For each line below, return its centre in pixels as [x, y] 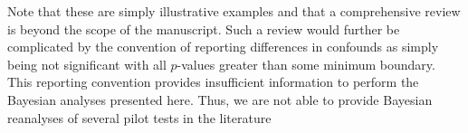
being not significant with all [87, 64]
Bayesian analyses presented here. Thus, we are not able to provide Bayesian [220, 99]
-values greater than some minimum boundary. [306, 64]
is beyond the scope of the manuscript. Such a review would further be [204, 28]
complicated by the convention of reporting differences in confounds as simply [223, 47]
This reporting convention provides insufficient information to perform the [213, 82]
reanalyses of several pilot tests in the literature [139, 117]
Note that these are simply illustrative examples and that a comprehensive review [234, 11]
